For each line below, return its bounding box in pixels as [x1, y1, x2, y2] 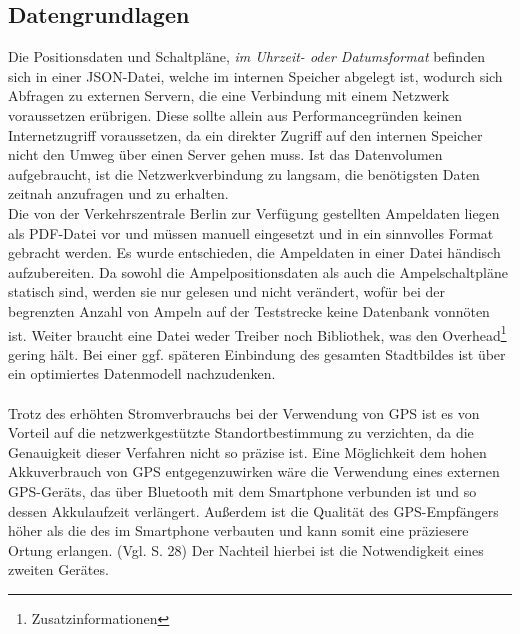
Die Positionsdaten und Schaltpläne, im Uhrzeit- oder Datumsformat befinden [8, 46, 485, 67]
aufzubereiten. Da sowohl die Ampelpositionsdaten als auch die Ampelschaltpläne [8, 261, 508, 282]
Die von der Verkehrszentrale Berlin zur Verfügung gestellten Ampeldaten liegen [8, 202, 500, 223]
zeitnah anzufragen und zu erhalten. [8, 183, 229, 204]
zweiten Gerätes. [8, 559, 109, 580]
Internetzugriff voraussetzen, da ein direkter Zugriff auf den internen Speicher [8, 124, 483, 145]
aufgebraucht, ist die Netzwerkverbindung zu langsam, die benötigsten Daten [8, 163, 480, 184]
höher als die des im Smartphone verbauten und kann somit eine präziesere [8, 520, 469, 541]
